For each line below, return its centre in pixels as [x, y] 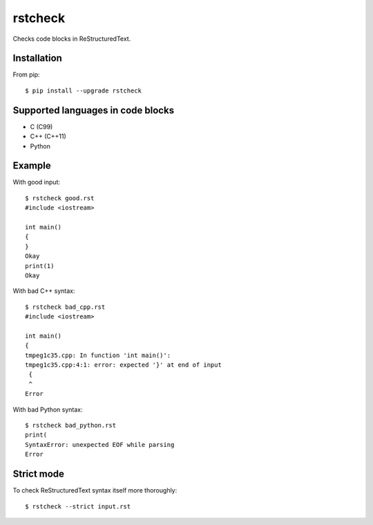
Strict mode [39, 474]
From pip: [27, 75]
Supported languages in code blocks [94, 110]
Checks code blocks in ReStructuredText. [72, 39]
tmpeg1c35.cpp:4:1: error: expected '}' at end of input [124, 365]
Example [32, 166]
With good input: [36, 182]
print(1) [40, 266]
